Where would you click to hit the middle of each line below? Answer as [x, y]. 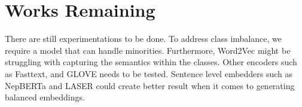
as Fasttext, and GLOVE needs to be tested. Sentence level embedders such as [149, 73]
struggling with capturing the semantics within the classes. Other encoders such [151, 62]
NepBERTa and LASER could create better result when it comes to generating [150, 85]
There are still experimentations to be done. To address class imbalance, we [143, 39]
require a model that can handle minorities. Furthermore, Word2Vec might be [148, 50]
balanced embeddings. [45, 97]
